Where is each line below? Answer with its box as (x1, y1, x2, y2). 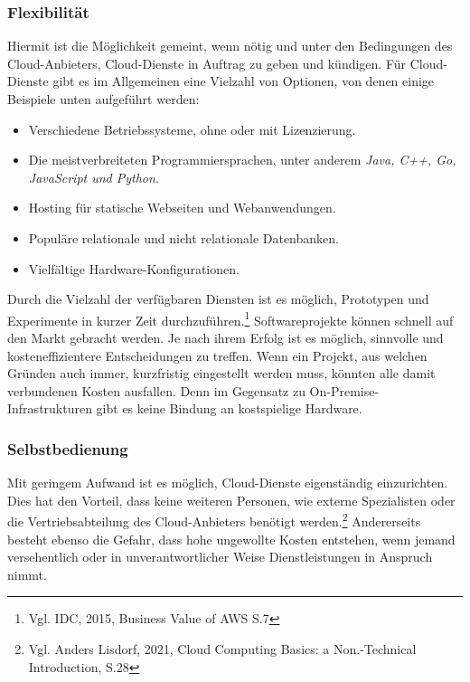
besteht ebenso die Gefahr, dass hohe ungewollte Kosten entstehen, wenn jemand (7, 529, 456, 548)
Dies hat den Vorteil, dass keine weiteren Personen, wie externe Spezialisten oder (7, 490, 456, 509)
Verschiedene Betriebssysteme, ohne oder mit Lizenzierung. (28, 119, 356, 138)
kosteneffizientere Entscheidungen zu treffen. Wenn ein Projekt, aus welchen (7, 346, 428, 365)
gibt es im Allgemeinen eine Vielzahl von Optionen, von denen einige (52, 71, 435, 90)
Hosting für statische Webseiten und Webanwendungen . (28, 198, 336, 217)
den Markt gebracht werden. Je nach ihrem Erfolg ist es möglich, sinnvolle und (7, 328, 444, 346)
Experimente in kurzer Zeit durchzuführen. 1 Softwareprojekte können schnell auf (7, 308, 454, 329)
